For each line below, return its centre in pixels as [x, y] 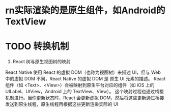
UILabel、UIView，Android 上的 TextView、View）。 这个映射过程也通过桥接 [85, 92]
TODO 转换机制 [37, 47]
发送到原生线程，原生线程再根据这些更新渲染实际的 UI [62, 104]
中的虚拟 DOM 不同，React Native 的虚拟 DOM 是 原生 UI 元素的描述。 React [85, 79]
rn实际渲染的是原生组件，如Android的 [85, 10]
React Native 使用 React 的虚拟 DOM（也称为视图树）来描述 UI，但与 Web [83, 72]
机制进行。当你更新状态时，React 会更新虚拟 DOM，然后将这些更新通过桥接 [85, 98]
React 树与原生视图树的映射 [42, 62]
